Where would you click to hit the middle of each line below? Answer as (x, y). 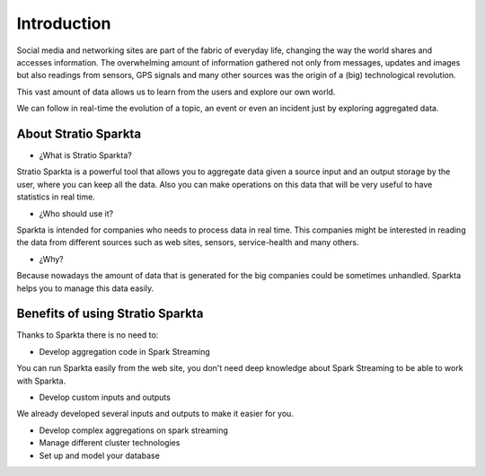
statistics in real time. (56, 197)
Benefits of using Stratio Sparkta (110, 314)
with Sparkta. (41, 381)
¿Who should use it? (76, 213)
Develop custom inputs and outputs (105, 397)
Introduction (64, 23)
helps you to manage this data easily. (85, 288)
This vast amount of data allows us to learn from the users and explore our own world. (176, 92)
